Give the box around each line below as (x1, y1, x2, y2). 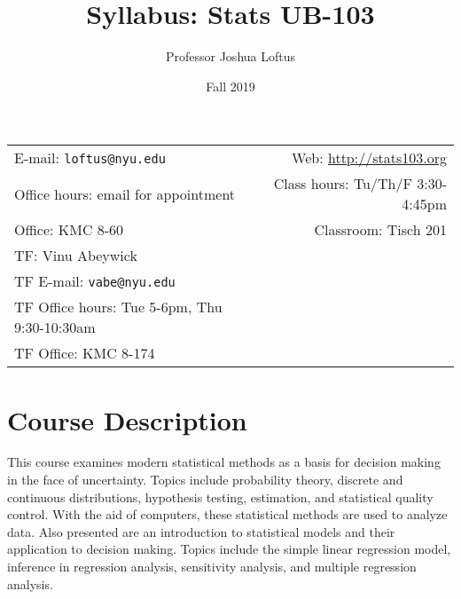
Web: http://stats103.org (292, 147, 447, 169)
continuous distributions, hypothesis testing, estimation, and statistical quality (7, 487, 434, 506)
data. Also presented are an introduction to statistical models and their (7, 522, 395, 540)
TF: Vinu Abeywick (14, 245, 137, 266)
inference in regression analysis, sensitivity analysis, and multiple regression (7, 557, 417, 575)
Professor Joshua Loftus (165, 47, 296, 66)
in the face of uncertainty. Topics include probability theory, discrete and (7, 470, 403, 489)
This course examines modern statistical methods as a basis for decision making (7, 453, 441, 471)
